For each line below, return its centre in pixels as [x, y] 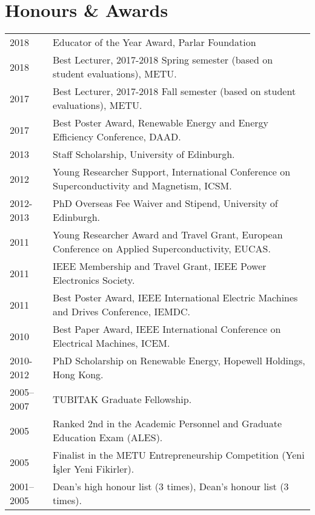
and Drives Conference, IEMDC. [121, 312]
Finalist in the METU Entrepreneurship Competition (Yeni [178, 455]
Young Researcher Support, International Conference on [171, 172]
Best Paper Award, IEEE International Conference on [167, 329]
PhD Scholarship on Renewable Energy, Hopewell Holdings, [179, 361]
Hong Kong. [78, 375]
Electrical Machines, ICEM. [111, 343]
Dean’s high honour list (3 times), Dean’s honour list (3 [171, 487]
